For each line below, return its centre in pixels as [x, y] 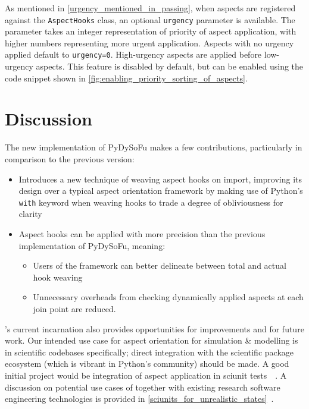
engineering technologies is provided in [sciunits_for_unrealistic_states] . [139, 399]
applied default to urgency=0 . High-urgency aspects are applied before [133, 54]
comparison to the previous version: [70, 159]
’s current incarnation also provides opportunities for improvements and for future [154, 328]
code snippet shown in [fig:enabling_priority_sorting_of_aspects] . [126, 78]
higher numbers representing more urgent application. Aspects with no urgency [149, 43]
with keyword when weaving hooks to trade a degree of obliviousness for [151, 202]
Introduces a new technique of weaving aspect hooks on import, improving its [160, 179]
